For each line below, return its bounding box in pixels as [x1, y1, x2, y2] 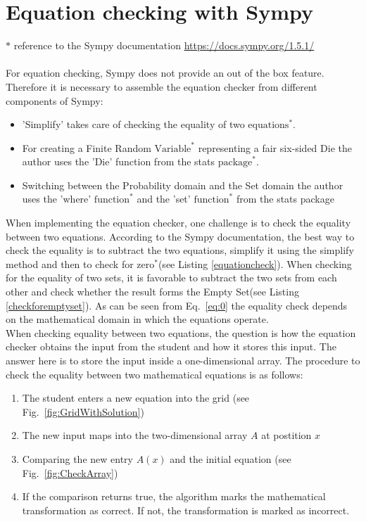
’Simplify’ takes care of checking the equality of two [22, 117, 245, 132]
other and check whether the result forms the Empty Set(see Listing [6, 284, 299, 299]
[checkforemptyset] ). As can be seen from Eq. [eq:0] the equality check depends [6, 298, 348, 312]
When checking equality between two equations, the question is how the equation [6, 325, 356, 340]
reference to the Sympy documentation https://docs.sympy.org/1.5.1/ [13, 38, 315, 53]
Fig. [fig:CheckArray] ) [22, 465, 118, 480]
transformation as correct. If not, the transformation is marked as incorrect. [22, 502, 350, 517]
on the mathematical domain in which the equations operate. [6, 312, 269, 326]
